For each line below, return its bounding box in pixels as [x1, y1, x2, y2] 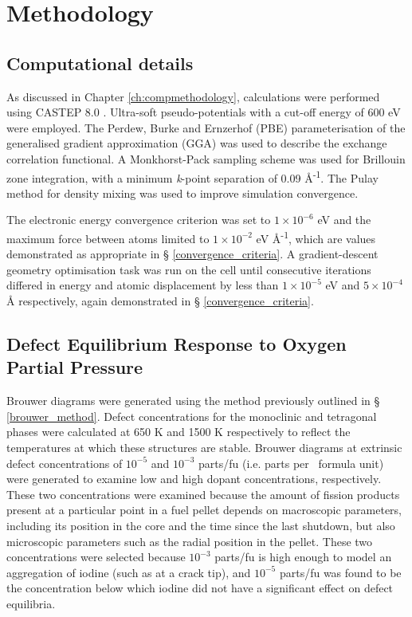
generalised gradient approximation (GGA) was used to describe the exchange [6, 135, 387, 151]
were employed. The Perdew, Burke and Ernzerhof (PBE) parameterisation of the [6, 119, 406, 136]
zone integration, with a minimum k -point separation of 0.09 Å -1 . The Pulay [6, 167, 379, 186]
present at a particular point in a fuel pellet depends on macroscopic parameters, [6, 501, 402, 518]
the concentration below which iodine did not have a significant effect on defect [6, 580, 394, 596]
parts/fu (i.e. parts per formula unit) [198, 454, 384, 471]
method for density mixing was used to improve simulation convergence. [6, 184, 359, 201]
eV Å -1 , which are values [256, 227, 376, 246]
